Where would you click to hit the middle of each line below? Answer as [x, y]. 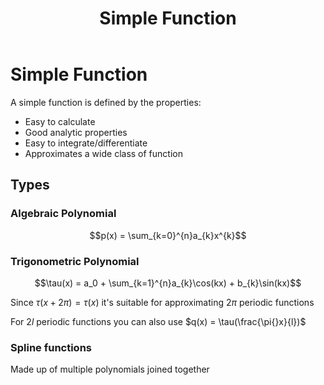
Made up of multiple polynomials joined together [110, 369]
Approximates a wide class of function [103, 153]
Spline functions [51, 347]
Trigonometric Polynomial [75, 261]
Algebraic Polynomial [63, 214]
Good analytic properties [76, 132]
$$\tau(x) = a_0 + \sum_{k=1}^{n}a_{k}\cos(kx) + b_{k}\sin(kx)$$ [168, 283]
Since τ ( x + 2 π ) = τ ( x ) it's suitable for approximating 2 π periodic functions [162, 302]
